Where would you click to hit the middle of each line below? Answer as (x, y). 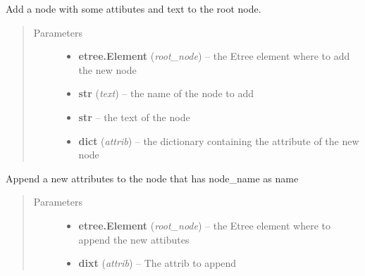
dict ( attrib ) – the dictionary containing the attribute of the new (219, 140)
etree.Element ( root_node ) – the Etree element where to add (214, 56)
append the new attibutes (134, 239)
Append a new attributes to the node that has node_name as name (152, 178)
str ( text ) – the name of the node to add (166, 93)
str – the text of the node (134, 117)
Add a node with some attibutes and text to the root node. (134, 8)
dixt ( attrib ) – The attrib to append (157, 263)
